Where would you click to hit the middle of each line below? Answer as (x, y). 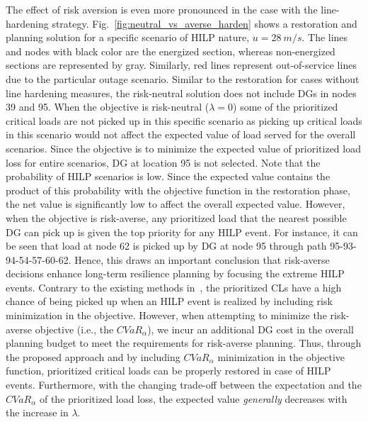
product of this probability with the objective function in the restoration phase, (178, 190)
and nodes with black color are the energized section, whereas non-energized (171, 51)
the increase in (37, 412)
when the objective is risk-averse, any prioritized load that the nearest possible (176, 217)
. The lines (325, 37)
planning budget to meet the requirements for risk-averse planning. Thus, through (184, 343)
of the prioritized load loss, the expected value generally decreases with (193, 398)
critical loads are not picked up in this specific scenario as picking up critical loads (184, 120)
